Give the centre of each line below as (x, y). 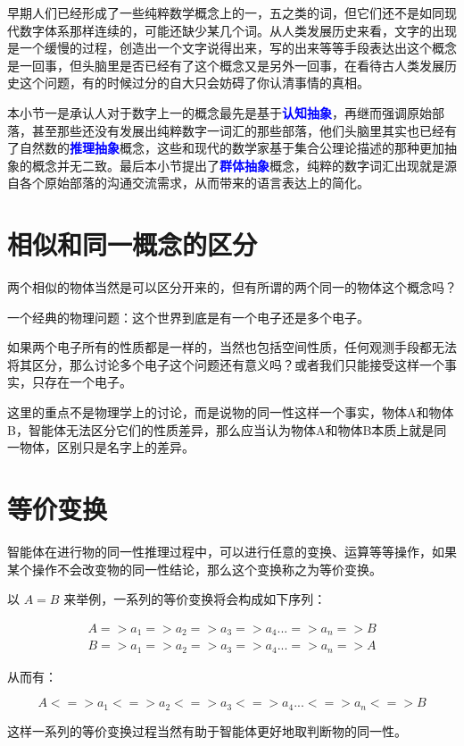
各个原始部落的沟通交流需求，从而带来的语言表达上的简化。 (194, 183)
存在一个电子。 (88, 382)
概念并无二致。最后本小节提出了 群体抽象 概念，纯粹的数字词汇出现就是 (238, 165)
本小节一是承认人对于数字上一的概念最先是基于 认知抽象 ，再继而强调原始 (220, 112)
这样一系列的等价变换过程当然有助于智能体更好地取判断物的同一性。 (207, 730)
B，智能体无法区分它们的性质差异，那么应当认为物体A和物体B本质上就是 (221, 429)
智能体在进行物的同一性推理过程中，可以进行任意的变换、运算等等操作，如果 (232, 551)
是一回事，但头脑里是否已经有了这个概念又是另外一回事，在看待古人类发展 (226, 65)
